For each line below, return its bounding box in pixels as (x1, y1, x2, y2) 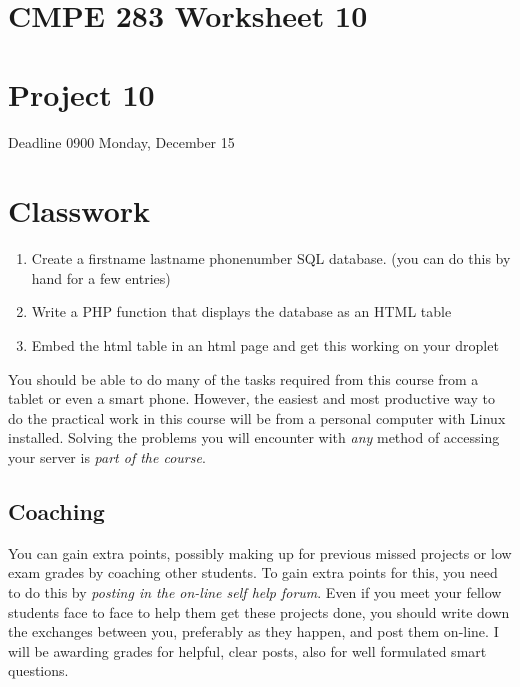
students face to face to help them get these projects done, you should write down (8, 601, 510, 622)
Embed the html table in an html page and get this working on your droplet (31, 335, 499, 355)
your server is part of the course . (8, 446, 206, 467)
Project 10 (8, 73, 155, 114)
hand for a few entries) (31, 267, 171, 288)
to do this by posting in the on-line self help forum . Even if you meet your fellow (8, 581, 502, 602)
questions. (8, 660, 69, 681)
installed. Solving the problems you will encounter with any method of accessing (8, 427, 500, 448)
